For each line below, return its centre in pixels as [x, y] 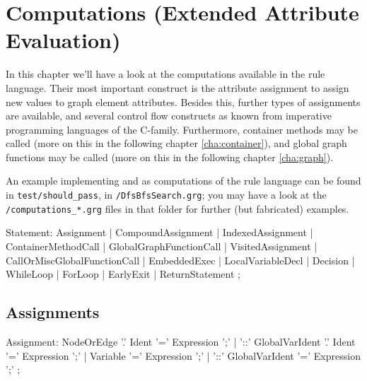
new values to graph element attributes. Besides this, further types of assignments [183, 101]
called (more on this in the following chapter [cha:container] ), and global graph [176, 143]
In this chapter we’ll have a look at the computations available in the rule [165, 74]
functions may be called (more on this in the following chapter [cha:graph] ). [170, 157]
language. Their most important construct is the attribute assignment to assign [177, 87]
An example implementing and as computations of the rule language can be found [183, 181]
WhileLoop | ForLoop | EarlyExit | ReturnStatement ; [123, 274]
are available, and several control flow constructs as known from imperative [169, 116]
